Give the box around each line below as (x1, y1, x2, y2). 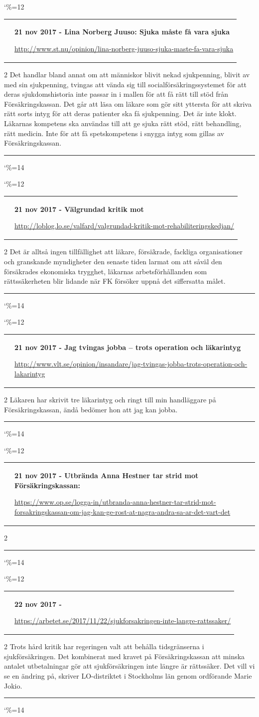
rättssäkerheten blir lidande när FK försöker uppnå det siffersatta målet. (4, 276, 226, 286)
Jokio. (4, 680, 22, 691)
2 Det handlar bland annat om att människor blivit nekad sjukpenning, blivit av (4, 69, 250, 80)
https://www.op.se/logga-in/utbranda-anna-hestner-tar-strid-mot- (14, 497, 216, 507)
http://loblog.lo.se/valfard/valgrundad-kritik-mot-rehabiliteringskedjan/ (14, 220, 235, 231)
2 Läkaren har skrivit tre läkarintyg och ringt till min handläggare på (4, 394, 216, 404)
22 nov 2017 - (14, 598, 62, 609)
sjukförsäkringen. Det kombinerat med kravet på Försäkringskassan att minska (4, 651, 245, 661)
